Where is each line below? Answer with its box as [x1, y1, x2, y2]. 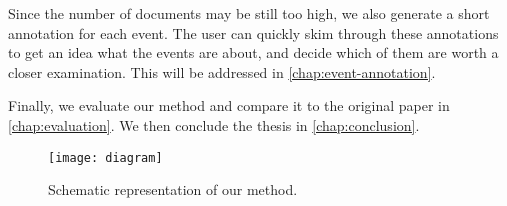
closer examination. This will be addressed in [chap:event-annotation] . [8, 61, 436, 82]
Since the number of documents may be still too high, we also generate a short [8, 3, 490, 23]
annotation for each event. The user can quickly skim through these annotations [8, 22, 499, 43]
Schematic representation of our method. [48, 179, 298, 200]
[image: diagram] [48, 150, 163, 165]
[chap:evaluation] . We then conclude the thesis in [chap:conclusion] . [8, 114, 420, 135]
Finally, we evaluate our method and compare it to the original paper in [8, 95, 450, 116]
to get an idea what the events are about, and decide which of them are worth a [8, 42, 499, 63]
